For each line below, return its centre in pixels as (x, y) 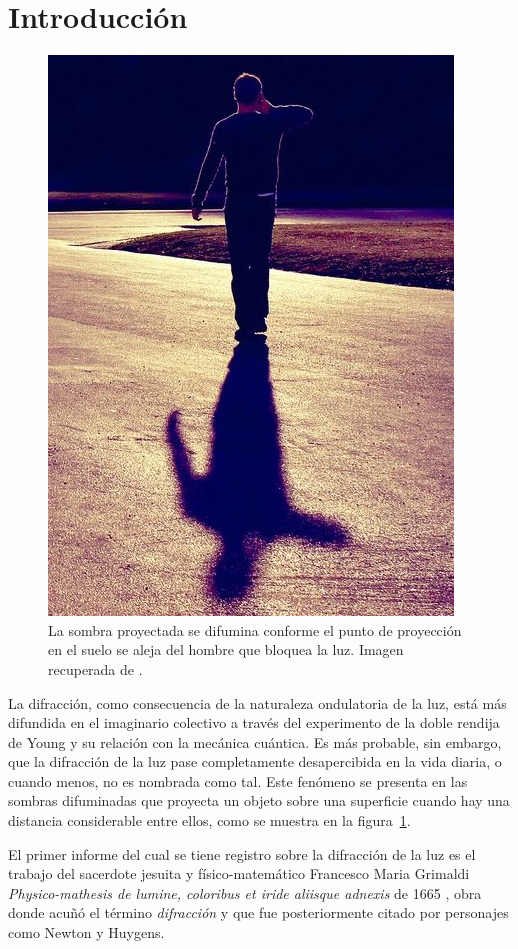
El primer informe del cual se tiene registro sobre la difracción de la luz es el (242, 853)
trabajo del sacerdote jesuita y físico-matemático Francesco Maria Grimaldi (239, 873)
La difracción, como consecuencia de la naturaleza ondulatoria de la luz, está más (257, 702)
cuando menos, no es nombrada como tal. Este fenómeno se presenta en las (238, 780)
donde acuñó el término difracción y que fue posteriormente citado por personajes (258, 912)
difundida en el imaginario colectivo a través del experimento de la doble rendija (254, 722)
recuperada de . (95, 668)
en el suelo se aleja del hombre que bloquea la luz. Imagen (226, 649)
